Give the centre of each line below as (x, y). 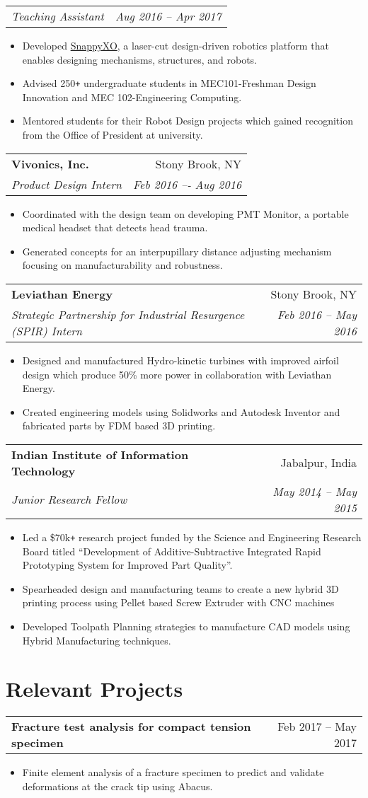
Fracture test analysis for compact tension (131, 727)
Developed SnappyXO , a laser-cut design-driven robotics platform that (176, 45)
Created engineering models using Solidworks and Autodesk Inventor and (181, 411)
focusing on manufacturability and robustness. (122, 265)
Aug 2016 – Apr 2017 (168, 16)
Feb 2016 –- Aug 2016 (187, 184)
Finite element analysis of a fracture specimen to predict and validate (173, 772)
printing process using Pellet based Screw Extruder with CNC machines (178, 602)
